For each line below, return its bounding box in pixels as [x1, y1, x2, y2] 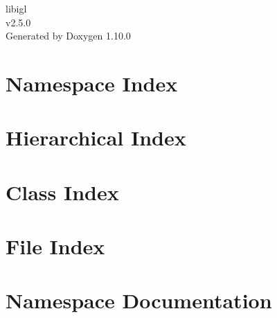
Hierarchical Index [6, 123, 186, 152]
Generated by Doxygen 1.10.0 [6, 28, 131, 43]
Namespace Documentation [6, 286, 272, 315]
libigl [6, 1, 27, 15]
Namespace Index [6, 69, 178, 97]
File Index [6, 232, 105, 260]
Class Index [6, 177, 119, 206]
